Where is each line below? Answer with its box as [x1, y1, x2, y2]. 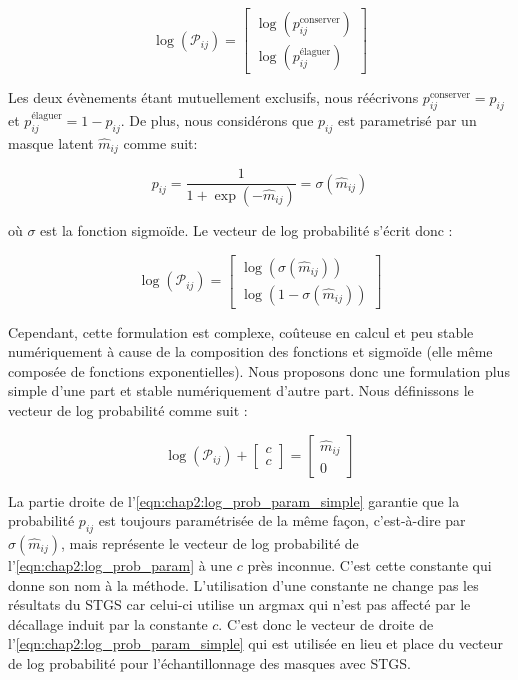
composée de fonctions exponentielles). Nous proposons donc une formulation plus [8, 360, 510, 381]
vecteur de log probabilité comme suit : [8, 400, 248, 421]
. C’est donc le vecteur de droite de [218, 613, 434, 634]
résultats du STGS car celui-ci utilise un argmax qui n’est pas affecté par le [8, 594, 471, 615]
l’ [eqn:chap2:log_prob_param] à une [8, 555, 233, 576]
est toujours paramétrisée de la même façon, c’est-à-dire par [98, 510, 466, 531]
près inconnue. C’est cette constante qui [247, 555, 492, 576]
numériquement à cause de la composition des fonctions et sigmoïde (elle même [8, 341, 493, 362]
